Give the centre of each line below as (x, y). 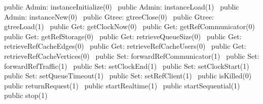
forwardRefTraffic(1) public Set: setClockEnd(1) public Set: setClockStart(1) (127, 66)
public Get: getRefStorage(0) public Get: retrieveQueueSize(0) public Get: (123, 36)
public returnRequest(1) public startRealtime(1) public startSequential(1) (122, 85)
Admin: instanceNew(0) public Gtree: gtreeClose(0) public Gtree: (109, 16)
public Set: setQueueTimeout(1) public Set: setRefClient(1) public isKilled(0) (128, 76)
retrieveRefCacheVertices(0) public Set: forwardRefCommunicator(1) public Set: (132, 56)
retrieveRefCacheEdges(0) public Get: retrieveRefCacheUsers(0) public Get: (125, 46)
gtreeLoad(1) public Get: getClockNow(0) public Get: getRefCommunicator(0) (129, 26)
